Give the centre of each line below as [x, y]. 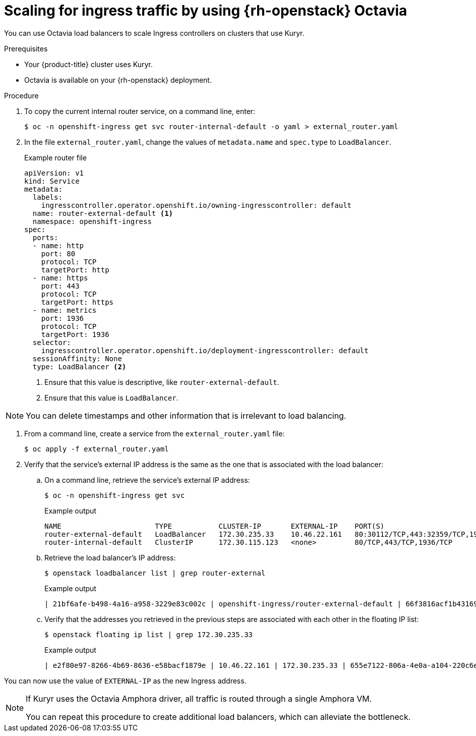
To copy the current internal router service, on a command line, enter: [140, 111]
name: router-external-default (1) [103, 213]
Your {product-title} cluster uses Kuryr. [88, 64]
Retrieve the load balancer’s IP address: [110, 557]
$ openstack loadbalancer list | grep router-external [155, 573]
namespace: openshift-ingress [92, 221]
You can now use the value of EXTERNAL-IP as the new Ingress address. [125, 681]
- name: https [60, 278]
